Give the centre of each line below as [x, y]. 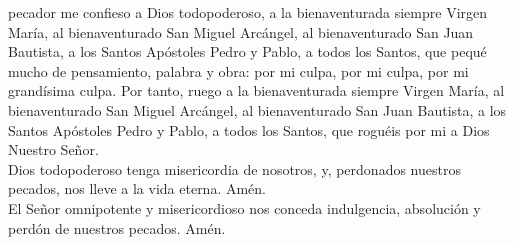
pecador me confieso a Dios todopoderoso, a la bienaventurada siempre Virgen [248, 12]
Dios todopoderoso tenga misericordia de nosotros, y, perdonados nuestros [234, 168]
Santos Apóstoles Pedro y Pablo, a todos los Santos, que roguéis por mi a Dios [249, 129]
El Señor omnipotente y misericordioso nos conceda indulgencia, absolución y [244, 207]
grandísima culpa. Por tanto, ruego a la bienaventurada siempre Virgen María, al [256, 90]
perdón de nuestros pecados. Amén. [117, 227]
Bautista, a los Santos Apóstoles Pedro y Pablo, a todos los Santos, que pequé [247, 51]
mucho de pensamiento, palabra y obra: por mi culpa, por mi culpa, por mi [238, 70]
